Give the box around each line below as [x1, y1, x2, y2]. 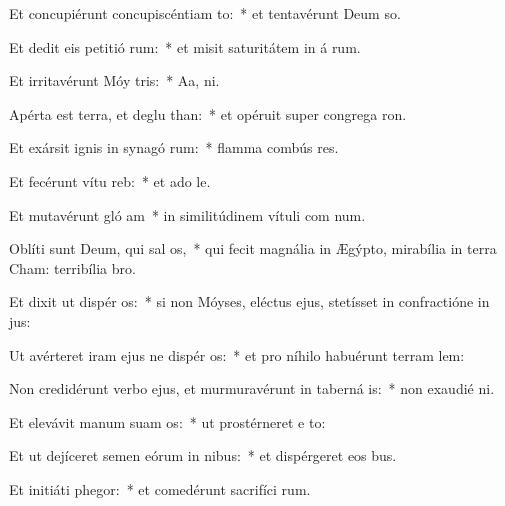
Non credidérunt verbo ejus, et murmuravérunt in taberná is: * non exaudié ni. [9, 378, 495, 399]
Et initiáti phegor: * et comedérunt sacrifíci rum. [9, 478, 311, 499]
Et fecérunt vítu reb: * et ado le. [9, 170, 211, 191]
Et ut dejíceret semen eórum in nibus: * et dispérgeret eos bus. [9, 445, 397, 466]
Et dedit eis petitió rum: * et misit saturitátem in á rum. [9, 36, 361, 57]
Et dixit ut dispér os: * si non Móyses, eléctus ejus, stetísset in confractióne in [9, 291, 490, 312]
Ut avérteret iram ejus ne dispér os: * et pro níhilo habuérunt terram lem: [9, 344, 465, 365]
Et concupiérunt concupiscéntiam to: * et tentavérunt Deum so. [9, 3, 401, 23]
